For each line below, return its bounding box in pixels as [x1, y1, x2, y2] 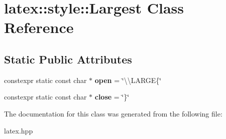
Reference [4, 17, 74, 37]
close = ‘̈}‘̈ [94, 91, 130, 102]
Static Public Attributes [4, 51, 132, 66]
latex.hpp [4, 125, 33, 135]
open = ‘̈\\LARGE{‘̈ [94, 74, 162, 85]
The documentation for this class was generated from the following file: [4, 108, 222, 118]
